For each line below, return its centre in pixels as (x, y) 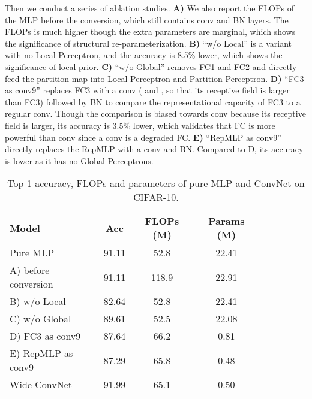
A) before (30, 270)
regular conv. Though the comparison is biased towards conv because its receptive (155, 114)
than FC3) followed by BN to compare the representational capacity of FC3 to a (153, 102)
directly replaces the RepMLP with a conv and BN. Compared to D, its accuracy (154, 149)
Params (226, 221)
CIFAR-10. (156, 197)
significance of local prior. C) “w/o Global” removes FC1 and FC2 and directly (151, 66)
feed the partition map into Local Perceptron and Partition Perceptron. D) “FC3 (154, 78)
